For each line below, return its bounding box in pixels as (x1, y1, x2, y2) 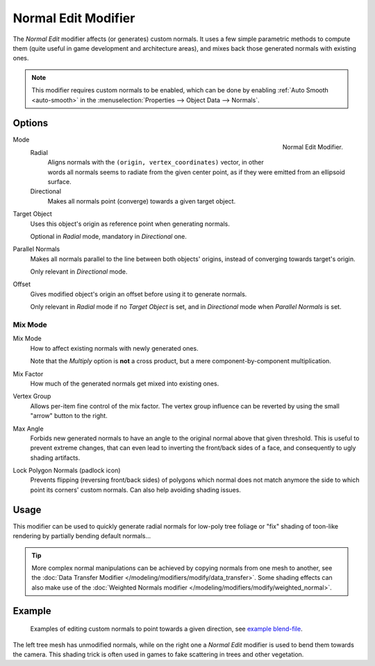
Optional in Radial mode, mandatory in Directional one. (30, 232, 187, 240)
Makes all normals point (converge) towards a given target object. (47, 197, 236, 205)
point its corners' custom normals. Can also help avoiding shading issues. (30, 485, 241, 494)
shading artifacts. (30, 453, 81, 462)
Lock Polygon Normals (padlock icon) (12, 466, 121, 475)
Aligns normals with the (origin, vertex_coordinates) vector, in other (47, 158, 264, 167)
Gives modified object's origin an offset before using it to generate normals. (30, 290, 247, 298)
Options (12, 117, 49, 129)
